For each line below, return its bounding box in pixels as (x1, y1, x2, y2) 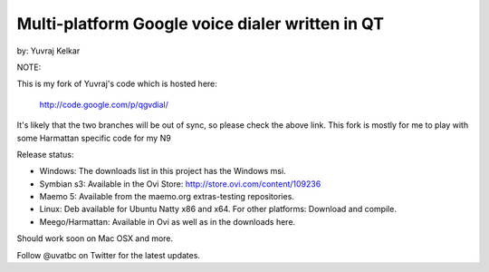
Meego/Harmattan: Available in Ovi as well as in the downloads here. (39, 216, 296, 227)
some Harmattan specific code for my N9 (16, 132, 171, 143)
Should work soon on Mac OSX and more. (16, 233, 174, 244)
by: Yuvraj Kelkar (16, 45, 81, 56)
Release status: (16, 149, 74, 160)
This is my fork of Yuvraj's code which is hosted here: (16, 78, 217, 90)
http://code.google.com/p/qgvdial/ (39, 99, 169, 110)
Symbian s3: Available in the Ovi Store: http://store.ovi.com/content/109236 (39, 178, 321, 189)
